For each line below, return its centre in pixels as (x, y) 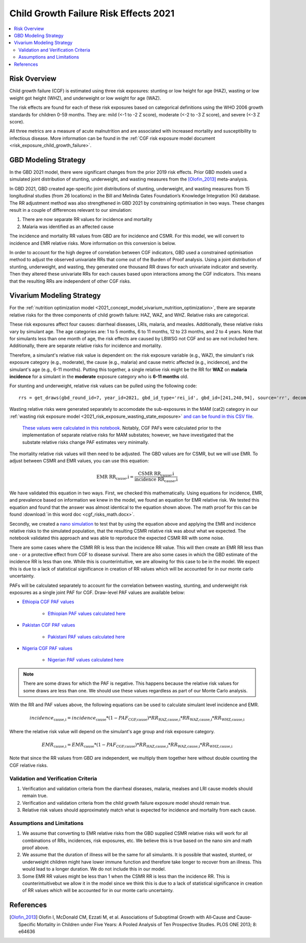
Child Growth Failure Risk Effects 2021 (92, 13)
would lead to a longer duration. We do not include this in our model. (94, 869)
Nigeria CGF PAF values (47, 648)
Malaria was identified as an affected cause (68, 227)
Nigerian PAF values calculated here (86, 660)
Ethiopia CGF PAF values (48, 602)
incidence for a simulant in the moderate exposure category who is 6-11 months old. (99, 376)
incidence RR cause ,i (156, 480)
